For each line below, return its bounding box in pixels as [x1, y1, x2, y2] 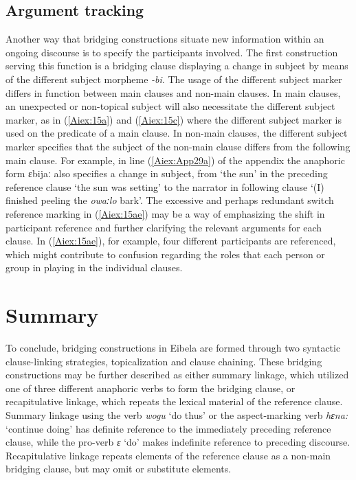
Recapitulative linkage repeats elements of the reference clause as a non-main [5, 448, 331, 462]
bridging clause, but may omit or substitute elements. [5, 461, 232, 476]
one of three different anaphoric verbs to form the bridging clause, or [5, 380, 296, 395]
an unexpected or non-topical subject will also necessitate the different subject [5, 99, 335, 113]
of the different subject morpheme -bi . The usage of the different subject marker [5, 71, 342, 86]
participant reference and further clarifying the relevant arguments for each [5, 220, 322, 234]
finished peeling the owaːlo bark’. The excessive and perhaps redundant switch [5, 193, 334, 207]
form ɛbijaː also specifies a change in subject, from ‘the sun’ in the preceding [5, 166, 328, 181]
